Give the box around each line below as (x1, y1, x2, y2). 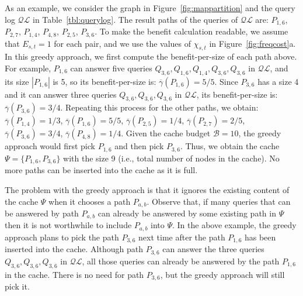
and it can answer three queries (5, 88, 117, 100)
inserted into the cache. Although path (5, 243, 143, 255)
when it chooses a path (48, 195, 131, 207)
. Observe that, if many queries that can (147, 195, 291, 207)
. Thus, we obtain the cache (180, 140, 280, 152)
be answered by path (5, 207, 79, 219)
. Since (214, 75, 238, 87)
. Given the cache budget (121, 127, 211, 139)
